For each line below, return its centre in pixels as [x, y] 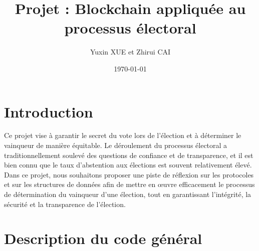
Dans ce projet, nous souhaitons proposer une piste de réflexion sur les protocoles [129, 174]
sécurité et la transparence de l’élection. [65, 204]
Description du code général [103, 238]
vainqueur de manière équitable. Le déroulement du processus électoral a [116, 145]
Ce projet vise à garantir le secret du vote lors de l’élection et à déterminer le [123, 135]
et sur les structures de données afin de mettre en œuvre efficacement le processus [129, 184]
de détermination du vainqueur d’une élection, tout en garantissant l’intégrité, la [128, 194]
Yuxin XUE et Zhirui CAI [130, 52]
